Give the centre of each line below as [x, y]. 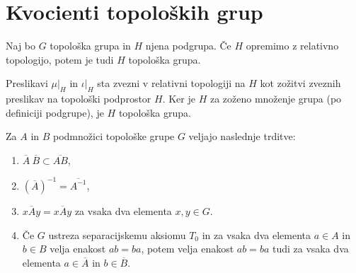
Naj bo [21, 46]
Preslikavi [27, 83]
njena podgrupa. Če [188, 46]
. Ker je [179, 99]
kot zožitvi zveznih [300, 83]
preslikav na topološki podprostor [79, 99]
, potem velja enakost [188, 249]
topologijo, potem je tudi [60, 59]
